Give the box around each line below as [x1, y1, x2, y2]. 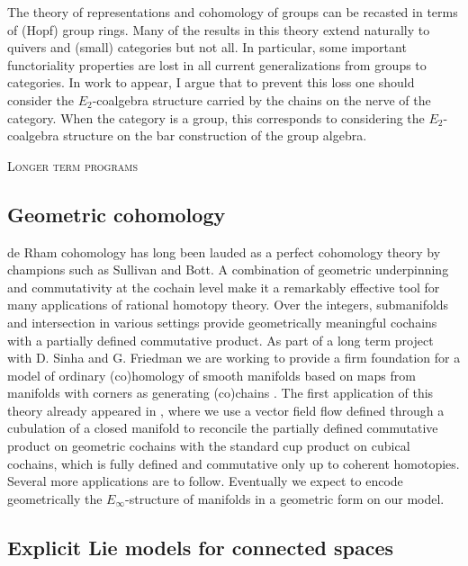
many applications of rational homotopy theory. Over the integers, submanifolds [7, 295, 449, 314]
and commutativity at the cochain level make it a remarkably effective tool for [7, 277, 440, 296]
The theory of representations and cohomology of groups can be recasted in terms [7, 3, 458, 21]
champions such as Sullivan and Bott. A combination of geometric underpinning [7, 260, 449, 279]
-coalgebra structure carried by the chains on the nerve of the [92, 90, 431, 109]
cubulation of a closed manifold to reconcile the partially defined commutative [7, 418, 438, 437]
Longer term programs [7, 156, 139, 175]
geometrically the [7, 489, 103, 508]
